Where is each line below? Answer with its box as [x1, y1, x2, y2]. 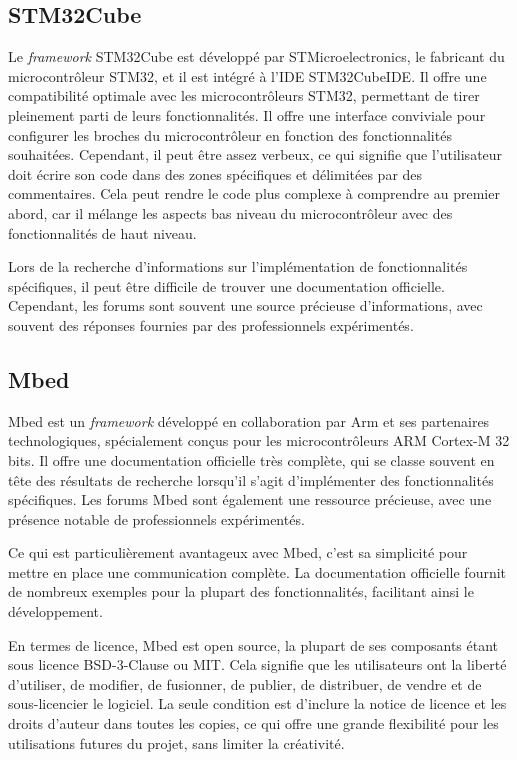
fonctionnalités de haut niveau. [8, 222, 197, 243]
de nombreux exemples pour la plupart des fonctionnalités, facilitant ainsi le [8, 581, 474, 602]
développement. [8, 601, 103, 622]
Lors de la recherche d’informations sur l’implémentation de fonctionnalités [8, 256, 468, 277]
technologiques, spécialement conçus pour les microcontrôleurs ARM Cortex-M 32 [8, 430, 510, 451]
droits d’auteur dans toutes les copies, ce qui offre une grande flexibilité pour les [8, 713, 499, 734]
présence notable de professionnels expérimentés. [8, 508, 305, 529]
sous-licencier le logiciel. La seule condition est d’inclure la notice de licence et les [8, 693, 507, 714]
